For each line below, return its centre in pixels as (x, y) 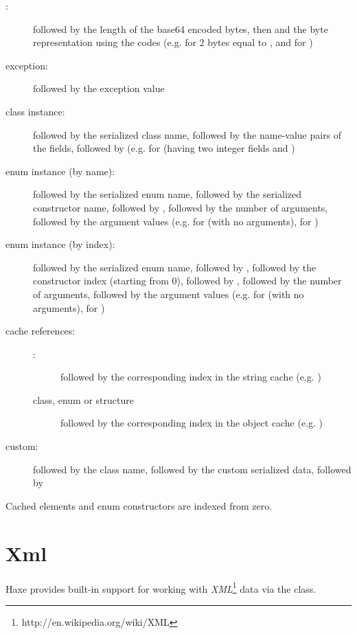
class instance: (35, 111)
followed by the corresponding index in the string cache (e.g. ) (191, 377)
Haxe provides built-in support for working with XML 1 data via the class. (161, 587)
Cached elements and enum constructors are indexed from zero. (139, 505)
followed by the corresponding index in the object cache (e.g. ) (192, 423)
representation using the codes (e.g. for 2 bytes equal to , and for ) (173, 42)
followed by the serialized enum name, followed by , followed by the (175, 267)
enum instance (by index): (60, 244)
